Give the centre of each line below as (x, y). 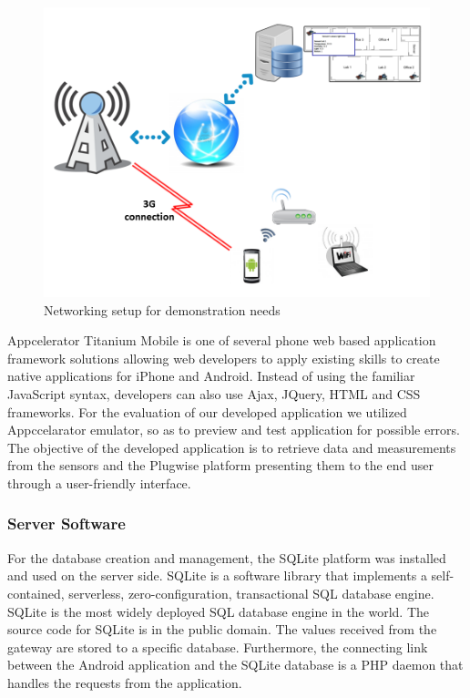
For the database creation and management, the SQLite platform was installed (227, 557)
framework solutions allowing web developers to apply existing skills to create (224, 358)
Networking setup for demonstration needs (162, 309)
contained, (36, 593)
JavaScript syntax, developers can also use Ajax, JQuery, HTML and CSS (214, 393)
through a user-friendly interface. (99, 482)
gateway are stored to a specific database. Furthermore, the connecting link (218, 647)
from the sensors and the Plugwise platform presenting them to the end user (220, 465)
